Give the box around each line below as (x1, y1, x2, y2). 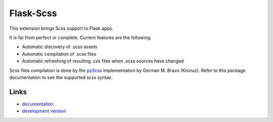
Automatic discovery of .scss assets (22, 44, 98, 50)
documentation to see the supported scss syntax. (9, 74, 113, 80)
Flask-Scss (9, 8, 57, 19)
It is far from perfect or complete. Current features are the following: (9, 34, 152, 40)
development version (22, 108, 66, 114)
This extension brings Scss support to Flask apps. (9, 25, 114, 31)
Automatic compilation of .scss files (22, 51, 97, 57)
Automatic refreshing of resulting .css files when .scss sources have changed (22, 58, 184, 64)
